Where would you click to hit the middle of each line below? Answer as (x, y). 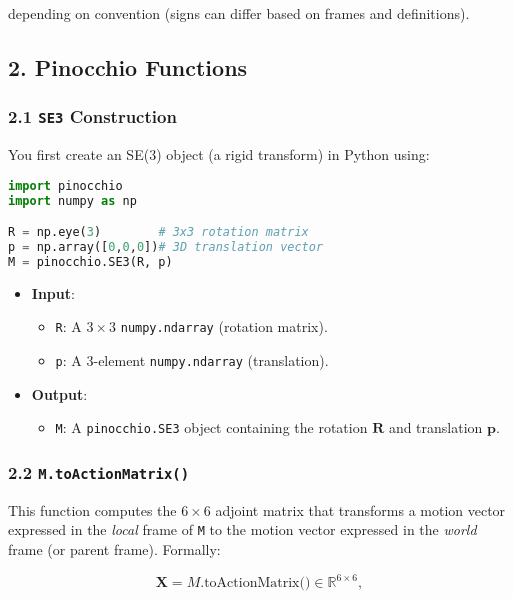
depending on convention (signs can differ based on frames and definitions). (239, 13)
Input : (53, 292)
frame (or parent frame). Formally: (114, 548)
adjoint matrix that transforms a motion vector (360, 509)
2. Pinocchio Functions (128, 66)
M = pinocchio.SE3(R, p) (90, 261)
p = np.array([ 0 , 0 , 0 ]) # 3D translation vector (166, 247)
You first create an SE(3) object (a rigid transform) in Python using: (219, 154)
